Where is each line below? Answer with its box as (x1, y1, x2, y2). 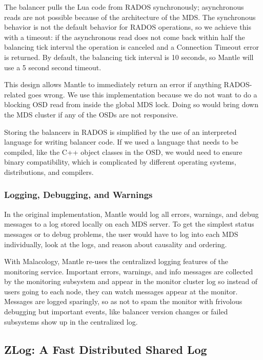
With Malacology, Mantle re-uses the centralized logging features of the (4, 256, 229, 267)
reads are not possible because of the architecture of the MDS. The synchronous (4, 11, 256, 22)
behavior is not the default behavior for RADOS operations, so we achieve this (4, 22, 251, 32)
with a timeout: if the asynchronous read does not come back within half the (4, 31, 245, 42)
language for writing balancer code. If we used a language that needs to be (4, 136, 238, 147)
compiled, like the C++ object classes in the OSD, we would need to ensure (4, 146, 242, 157)
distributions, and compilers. (4, 166, 94, 177)
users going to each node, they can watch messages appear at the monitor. (4, 286, 238, 296)
